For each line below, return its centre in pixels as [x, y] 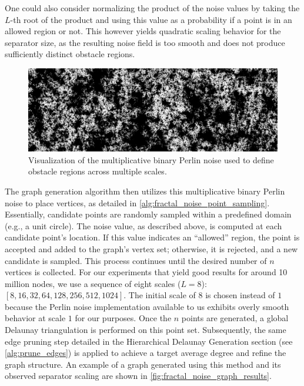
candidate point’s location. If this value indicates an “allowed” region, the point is [152, 237]
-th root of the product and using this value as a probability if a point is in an [151, 19]
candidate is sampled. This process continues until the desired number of [136, 260]
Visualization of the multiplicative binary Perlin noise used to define [151, 159]
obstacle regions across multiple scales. [98, 171]
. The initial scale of [160, 295]
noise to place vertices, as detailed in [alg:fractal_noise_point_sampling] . [137, 202]
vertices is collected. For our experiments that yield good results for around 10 [146, 272]
